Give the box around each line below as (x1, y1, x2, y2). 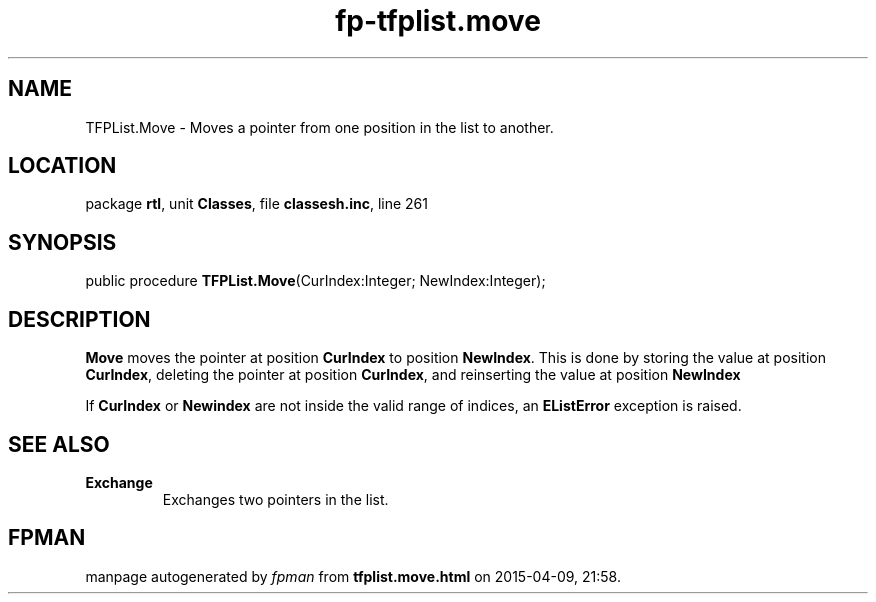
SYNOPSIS (8, 229, 117, 255)
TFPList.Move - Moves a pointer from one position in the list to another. (85, 118, 554, 136)
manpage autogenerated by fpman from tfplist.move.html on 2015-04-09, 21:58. (85, 567, 621, 585)
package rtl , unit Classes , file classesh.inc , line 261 (85, 195, 428, 213)
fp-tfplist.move (335, 4, 541, 38)
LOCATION (8, 153, 117, 179)
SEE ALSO (8, 431, 110, 457)
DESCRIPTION (8, 306, 151, 332)
